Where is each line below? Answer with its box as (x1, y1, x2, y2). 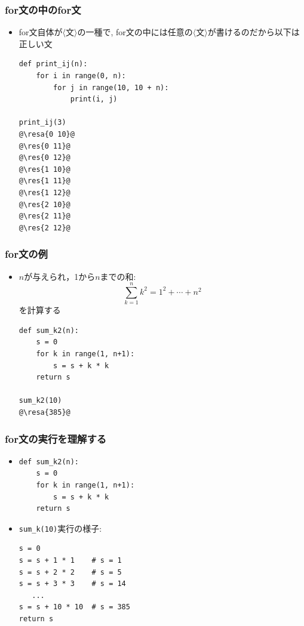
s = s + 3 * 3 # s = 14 (19, 579, 126, 588)
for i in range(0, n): (36, 72, 126, 80)
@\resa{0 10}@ (19, 129, 75, 138)
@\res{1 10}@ (19, 165, 70, 174)
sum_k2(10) (19, 396, 62, 405)
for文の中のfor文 (5, 2, 81, 17)
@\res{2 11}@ (19, 212, 70, 221)
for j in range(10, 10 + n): (53, 83, 169, 92)
